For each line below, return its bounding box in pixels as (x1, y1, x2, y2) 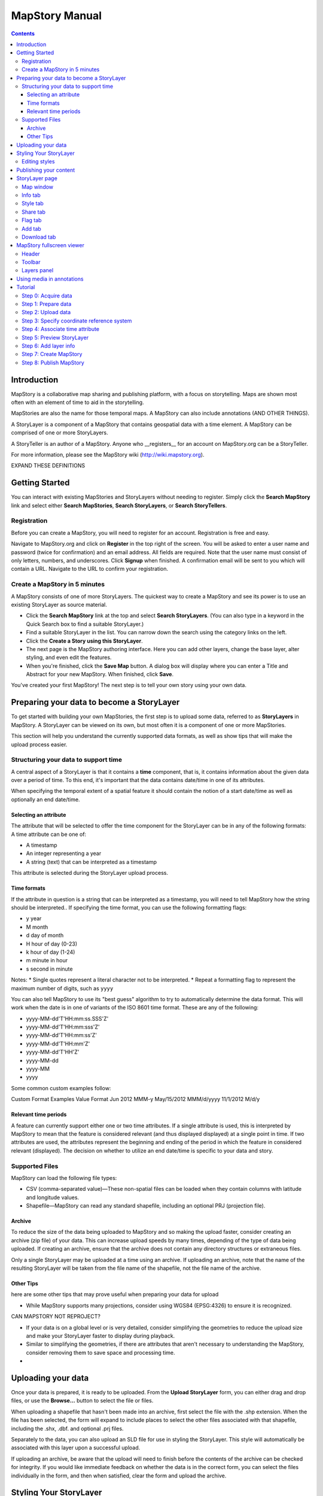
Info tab (22, 191, 41, 199)
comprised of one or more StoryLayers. (11, 429, 109, 436)
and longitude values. (26, 1194, 80, 1201)
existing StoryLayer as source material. (11, 601, 108, 608)
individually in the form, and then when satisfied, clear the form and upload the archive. (11, 1472, 227, 1479)
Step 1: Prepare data (22, 300, 72, 308)
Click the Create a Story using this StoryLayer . (26, 637, 143, 644)
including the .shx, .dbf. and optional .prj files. (11, 1425, 124, 1432)
